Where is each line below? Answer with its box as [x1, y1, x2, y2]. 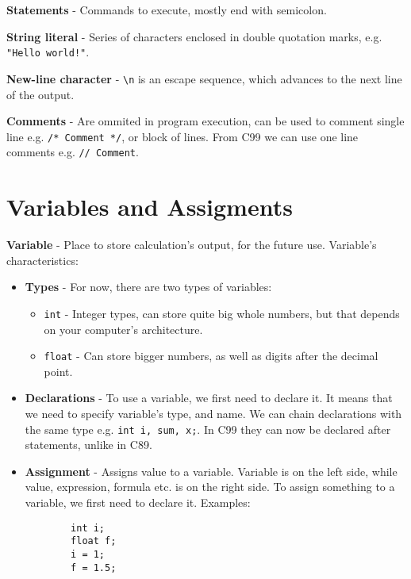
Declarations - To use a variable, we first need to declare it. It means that [25, 389, 393, 406]
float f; [71, 535, 117, 547]
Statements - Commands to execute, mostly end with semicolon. [6, 2, 327, 17]
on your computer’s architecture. [44, 320, 203, 337]
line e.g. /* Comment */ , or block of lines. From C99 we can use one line [6, 128, 359, 144]
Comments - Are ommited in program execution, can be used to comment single [6, 113, 405, 129]
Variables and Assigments [6, 190, 293, 223]
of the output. [6, 86, 75, 102]
